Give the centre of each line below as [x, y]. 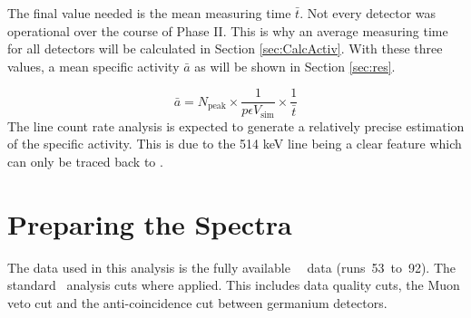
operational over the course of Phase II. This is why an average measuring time [228, 30]
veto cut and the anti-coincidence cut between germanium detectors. [197, 302]
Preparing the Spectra [150, 223]
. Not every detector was [368, 13]
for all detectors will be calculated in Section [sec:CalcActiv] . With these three [225, 48]
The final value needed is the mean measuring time [149, 13]
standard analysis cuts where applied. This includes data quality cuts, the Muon [234, 285]
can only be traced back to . [85, 162]
